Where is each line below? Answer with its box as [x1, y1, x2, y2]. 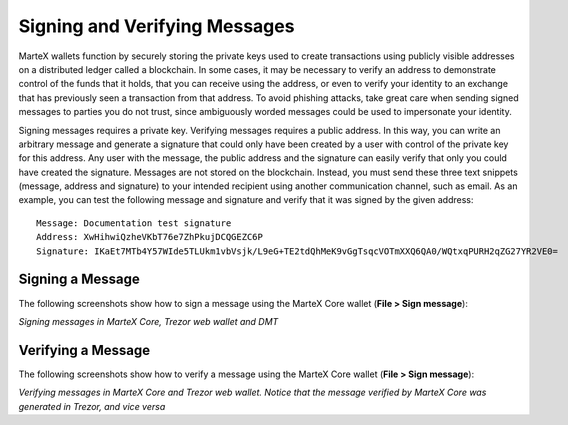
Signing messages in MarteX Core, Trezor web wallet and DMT [18, 315, 279, 327]
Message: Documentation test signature [36, 217, 232, 229]
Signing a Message [18, 271, 140, 288]
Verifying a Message [18, 341, 150, 359]
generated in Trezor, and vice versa [18, 400, 166, 412]
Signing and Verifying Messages [18, 15, 295, 37]
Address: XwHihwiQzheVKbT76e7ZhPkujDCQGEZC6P [36, 231, 264, 243]
